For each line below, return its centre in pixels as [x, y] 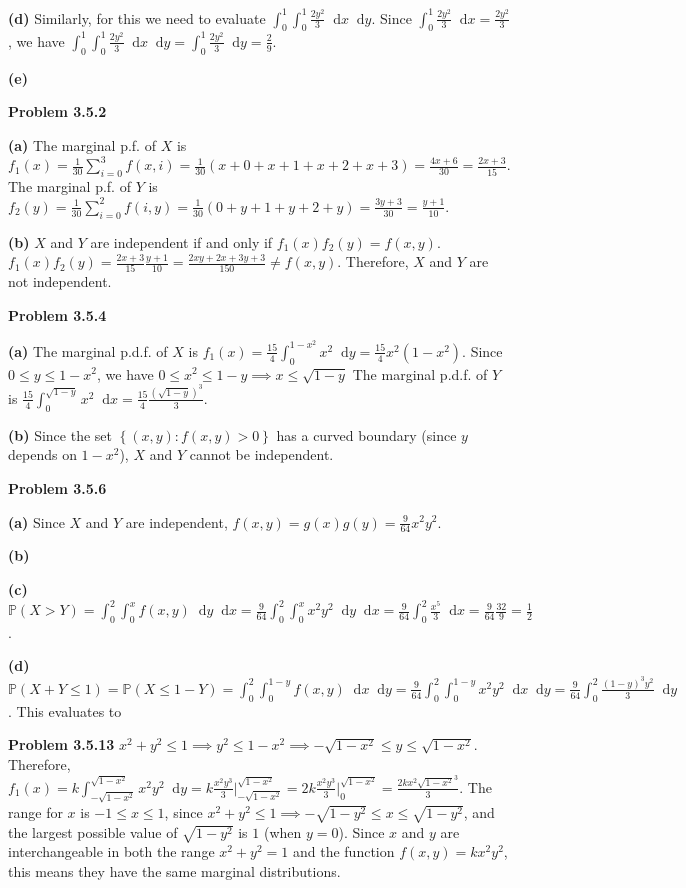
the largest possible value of [93, 831]
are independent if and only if [181, 241]
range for [35, 811]
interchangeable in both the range [111, 851]
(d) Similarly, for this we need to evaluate [137, 17]
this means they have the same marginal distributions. [174, 870]
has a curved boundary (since [366, 434]
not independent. [60, 281]
